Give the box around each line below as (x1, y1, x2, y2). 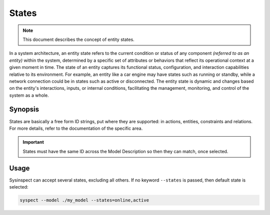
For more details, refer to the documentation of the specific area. (9, 125, 143, 131)
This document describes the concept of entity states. (22, 36, 134, 42)
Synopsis (9, 105, 39, 114)
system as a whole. (9, 92, 49, 98)
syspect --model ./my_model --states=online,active (19, 198, 149, 203)
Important (22, 139, 44, 145)
